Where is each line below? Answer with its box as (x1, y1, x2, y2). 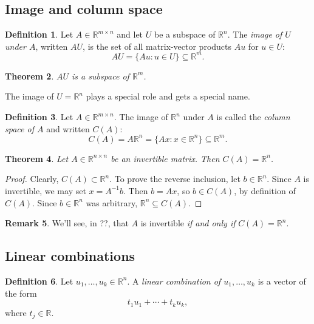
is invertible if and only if (140, 217, 236, 229)
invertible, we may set (5, 184, 86, 197)
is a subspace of (72, 69, 129, 82)
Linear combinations (5, 246, 135, 265)
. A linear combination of (127, 274, 221, 287)
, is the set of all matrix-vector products (83, 39, 232, 52)
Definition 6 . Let (5, 274, 73, 287)
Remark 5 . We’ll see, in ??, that (5, 217, 129, 229)
